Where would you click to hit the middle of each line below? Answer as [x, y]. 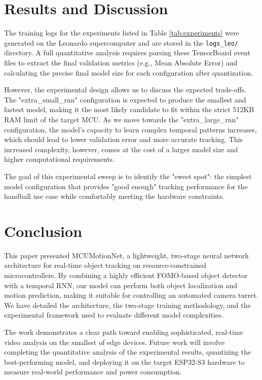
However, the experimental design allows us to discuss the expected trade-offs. [125, 90]
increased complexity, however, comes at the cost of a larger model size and [121, 149]
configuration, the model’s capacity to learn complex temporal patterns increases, [130, 129]
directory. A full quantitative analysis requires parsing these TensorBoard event [127, 53]
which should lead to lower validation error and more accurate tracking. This [123, 139]
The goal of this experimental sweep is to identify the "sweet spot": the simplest [128, 176]
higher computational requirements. [59, 159]
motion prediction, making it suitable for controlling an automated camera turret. [131, 295]
